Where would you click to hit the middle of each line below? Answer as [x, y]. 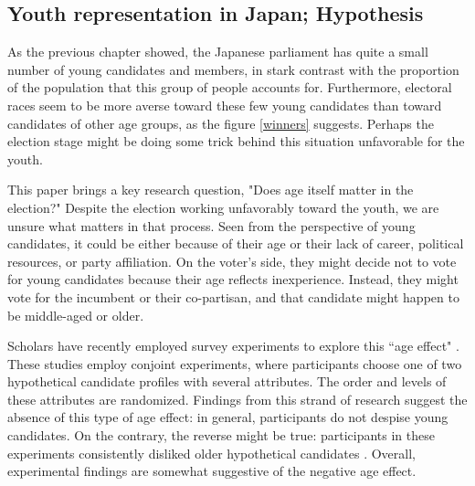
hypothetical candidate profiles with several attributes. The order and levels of [227, 381]
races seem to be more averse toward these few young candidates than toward [225, 105]
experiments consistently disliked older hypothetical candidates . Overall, [211, 453]
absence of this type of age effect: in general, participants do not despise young [228, 417]
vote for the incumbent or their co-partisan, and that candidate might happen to [233, 296]
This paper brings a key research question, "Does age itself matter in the [211, 190]
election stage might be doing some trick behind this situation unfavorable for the [236, 141]
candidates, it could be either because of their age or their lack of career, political [236, 243]
